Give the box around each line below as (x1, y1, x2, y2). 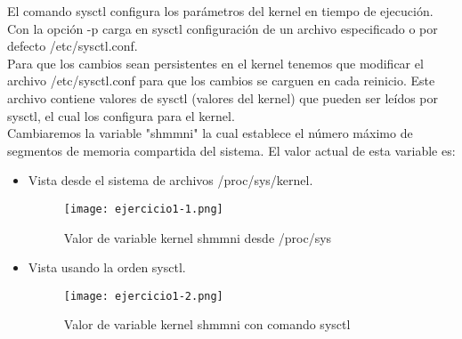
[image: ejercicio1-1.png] (63, 202, 223, 215)
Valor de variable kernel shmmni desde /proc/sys (63, 228, 332, 246)
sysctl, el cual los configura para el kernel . (7, 106, 235, 125)
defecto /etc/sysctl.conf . (7, 36, 138, 55)
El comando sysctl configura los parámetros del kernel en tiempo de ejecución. (7, 2, 434, 20)
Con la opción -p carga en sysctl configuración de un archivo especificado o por (7, 19, 438, 37)
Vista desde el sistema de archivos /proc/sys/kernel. (28, 171, 313, 190)
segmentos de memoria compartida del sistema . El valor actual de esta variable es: (7, 141, 456, 159)
